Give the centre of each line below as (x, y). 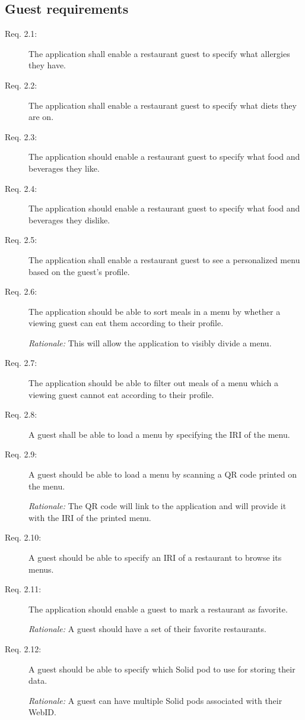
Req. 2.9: (21, 454)
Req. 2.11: (23, 589)
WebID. (42, 712)
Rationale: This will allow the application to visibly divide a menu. (150, 342)
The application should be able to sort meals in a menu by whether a (155, 311)
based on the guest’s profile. (79, 271)
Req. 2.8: (21, 414)
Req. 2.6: (21, 291)
